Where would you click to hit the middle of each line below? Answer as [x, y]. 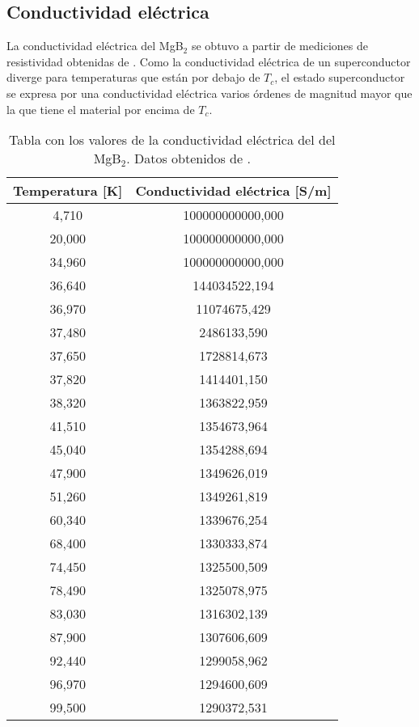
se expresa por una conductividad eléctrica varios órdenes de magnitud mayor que [209, 93]
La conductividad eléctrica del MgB [95, 46]
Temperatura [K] [68, 191]
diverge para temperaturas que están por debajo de [133, 77]
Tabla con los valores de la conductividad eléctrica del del [172, 140]
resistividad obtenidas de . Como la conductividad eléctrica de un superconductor [209, 61]
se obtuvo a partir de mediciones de [279, 46]
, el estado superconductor [340, 77]
